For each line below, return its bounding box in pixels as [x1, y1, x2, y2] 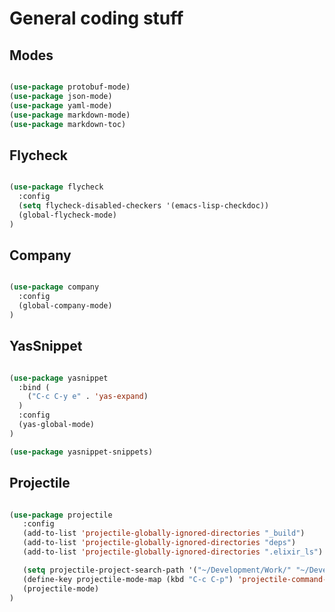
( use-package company [9, 282, 100, 292]
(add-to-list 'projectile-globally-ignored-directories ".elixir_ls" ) [22, 547, 324, 557]
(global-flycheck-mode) [18, 210, 117, 220]
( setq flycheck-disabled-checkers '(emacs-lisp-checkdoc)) [18, 200, 270, 211]
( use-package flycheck [9, 182, 104, 192]
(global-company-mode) [18, 301, 113, 311]
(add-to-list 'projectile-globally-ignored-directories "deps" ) [22, 538, 297, 548]
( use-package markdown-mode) [9, 110, 131, 120]
